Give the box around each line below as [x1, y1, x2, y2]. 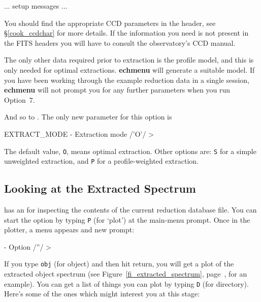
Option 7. [4, 94, 35, 105]
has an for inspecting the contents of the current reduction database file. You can [4, 204, 257, 215]
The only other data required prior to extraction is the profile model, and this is [4, 54, 254, 65]
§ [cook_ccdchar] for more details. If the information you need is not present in [4, 27, 249, 38]
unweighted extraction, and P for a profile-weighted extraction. [4, 156, 199, 166]
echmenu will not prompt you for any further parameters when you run [4, 84, 231, 95]
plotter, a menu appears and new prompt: [4, 224, 135, 235]
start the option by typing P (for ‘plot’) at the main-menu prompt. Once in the [4, 214, 250, 225]
